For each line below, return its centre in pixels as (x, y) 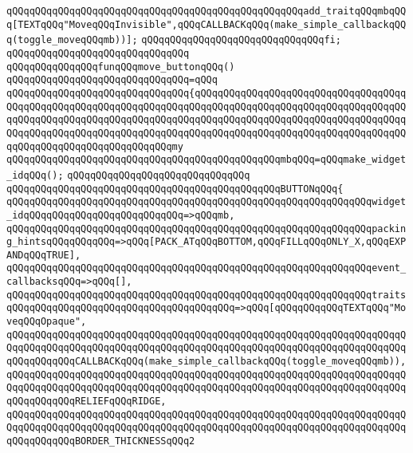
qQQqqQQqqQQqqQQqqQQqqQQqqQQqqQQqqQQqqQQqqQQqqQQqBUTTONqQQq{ (175, 189)
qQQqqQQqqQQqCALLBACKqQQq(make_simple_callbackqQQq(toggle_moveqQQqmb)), (206, 362)
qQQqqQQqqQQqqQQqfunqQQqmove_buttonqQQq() (121, 67)
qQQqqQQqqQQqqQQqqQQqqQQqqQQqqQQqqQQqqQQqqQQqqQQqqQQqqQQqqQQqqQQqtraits (206, 295)
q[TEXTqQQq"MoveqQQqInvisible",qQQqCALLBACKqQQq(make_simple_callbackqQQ (206, 24)
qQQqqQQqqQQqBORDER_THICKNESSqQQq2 (101, 441)
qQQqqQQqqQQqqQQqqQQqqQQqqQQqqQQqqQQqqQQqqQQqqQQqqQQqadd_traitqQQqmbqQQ (206, 11)
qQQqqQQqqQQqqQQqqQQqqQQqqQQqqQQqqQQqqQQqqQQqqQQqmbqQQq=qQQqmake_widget (206, 160)
